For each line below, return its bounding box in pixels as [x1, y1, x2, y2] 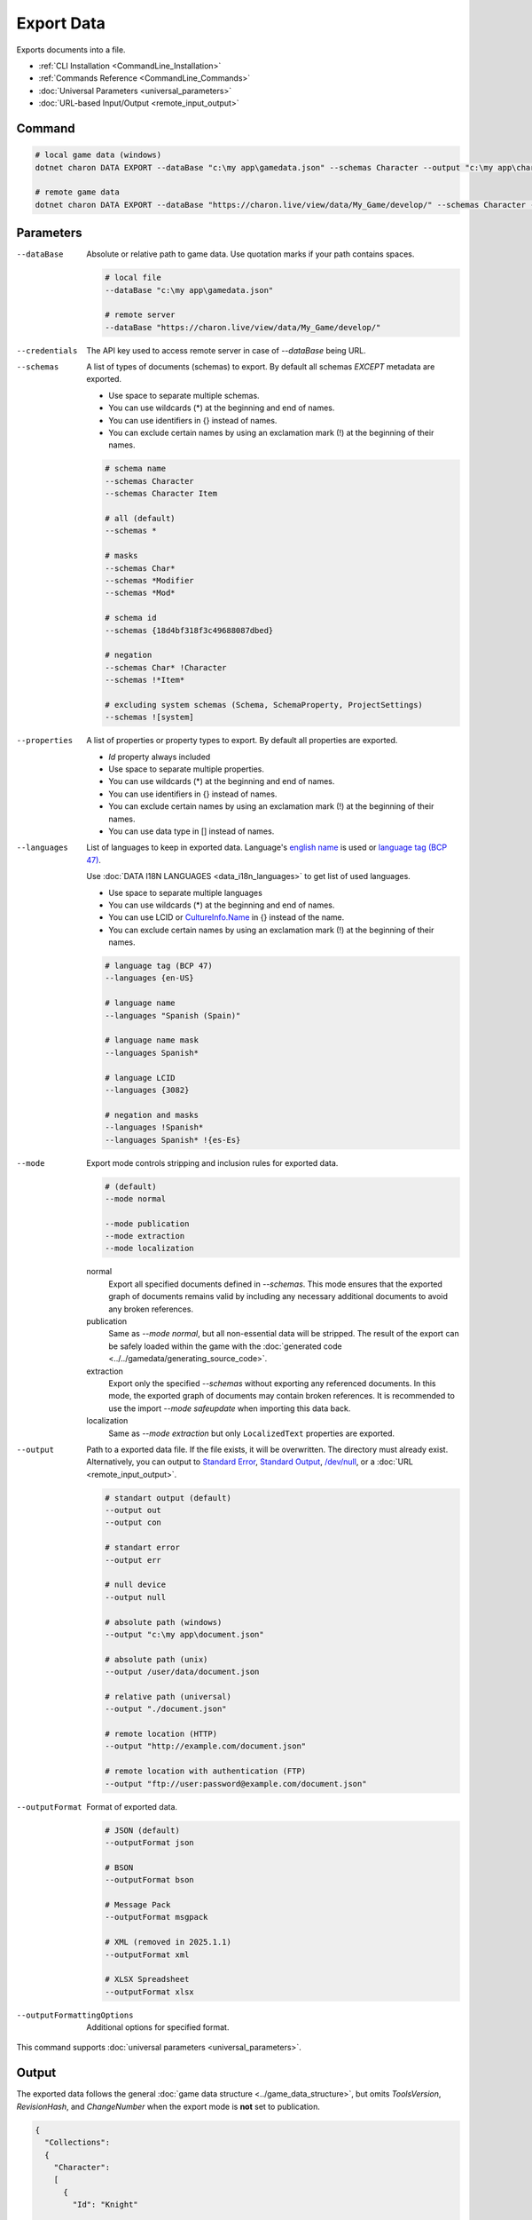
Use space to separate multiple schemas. [108, 390, 261, 400]
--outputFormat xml [105, 1949, 190, 1960]
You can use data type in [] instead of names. [108, 826, 275, 836]
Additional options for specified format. [86, 2022, 230, 2033]
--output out [105, 1505, 161, 1516]
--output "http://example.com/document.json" [105, 1741, 307, 1751]
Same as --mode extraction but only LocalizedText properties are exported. [108, 1428, 395, 1439]
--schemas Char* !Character [105, 662, 227, 672]
